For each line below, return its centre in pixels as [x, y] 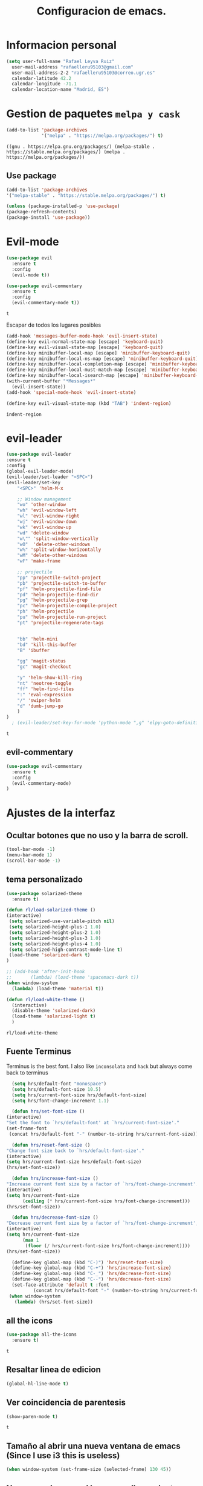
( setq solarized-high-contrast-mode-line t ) [66, 950]
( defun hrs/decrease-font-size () [55, 1218]
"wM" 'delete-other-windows [52, 556]
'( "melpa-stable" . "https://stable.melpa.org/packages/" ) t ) [86, 195]
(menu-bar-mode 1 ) [29, 855]
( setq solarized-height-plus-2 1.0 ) [55, 932]
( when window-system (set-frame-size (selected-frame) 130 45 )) [89, 1470]
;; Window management [44, 499]
